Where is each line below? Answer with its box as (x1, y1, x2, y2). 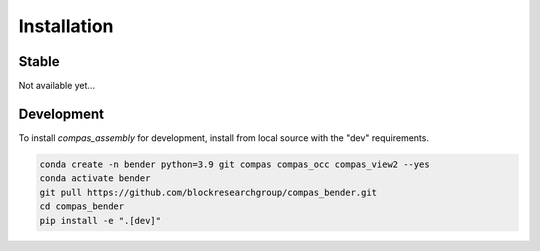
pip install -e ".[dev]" (39, 215, 162, 226)
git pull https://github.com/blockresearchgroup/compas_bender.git (39, 186, 378, 198)
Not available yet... (18, 80, 95, 92)
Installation (18, 15, 114, 37)
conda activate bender (39, 173, 151, 184)
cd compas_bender (39, 201, 125, 212)
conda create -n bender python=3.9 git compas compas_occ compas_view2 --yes (39, 158, 430, 170)
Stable (18, 53, 60, 70)
